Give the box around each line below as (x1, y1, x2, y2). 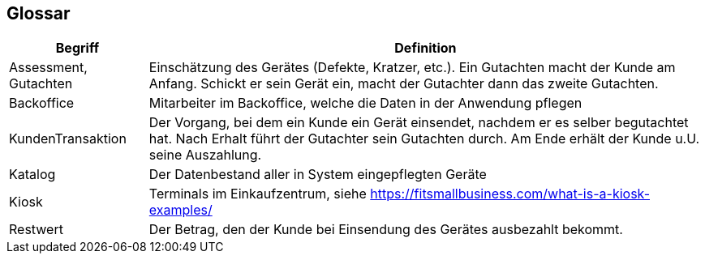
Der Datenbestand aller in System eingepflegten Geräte (148, 166, 487, 183)
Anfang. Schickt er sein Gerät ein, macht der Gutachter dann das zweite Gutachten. (148, 75, 659, 92)
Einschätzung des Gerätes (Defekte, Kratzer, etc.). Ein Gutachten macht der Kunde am (148, 59, 676, 76)
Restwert (9, 221, 63, 238)
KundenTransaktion (9, 130, 127, 147)
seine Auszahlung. (148, 147, 262, 164)
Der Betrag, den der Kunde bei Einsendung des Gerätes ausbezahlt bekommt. (148, 221, 623, 238)
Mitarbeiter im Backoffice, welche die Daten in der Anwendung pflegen (148, 95, 582, 112)
